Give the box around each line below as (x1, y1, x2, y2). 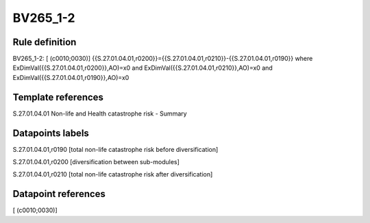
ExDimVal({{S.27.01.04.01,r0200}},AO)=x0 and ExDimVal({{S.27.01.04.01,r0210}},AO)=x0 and (12, 64, 273, 72)
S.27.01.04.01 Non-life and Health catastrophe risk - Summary (12, 109, 188, 118)
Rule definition (12, 36, 77, 48)
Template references (12, 91, 104, 103)
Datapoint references (12, 188, 106, 200)
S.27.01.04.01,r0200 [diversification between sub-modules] (12, 158, 180, 166)
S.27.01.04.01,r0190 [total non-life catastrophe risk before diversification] (12, 145, 219, 153)
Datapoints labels (12, 127, 89, 139)
